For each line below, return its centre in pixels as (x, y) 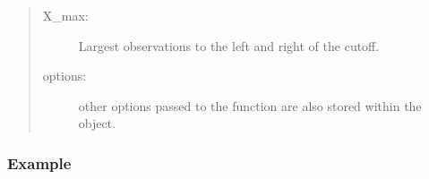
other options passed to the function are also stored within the (250, 105)
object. (97, 123)
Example (39, 162)
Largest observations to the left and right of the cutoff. (229, 45)
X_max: (65, 15)
